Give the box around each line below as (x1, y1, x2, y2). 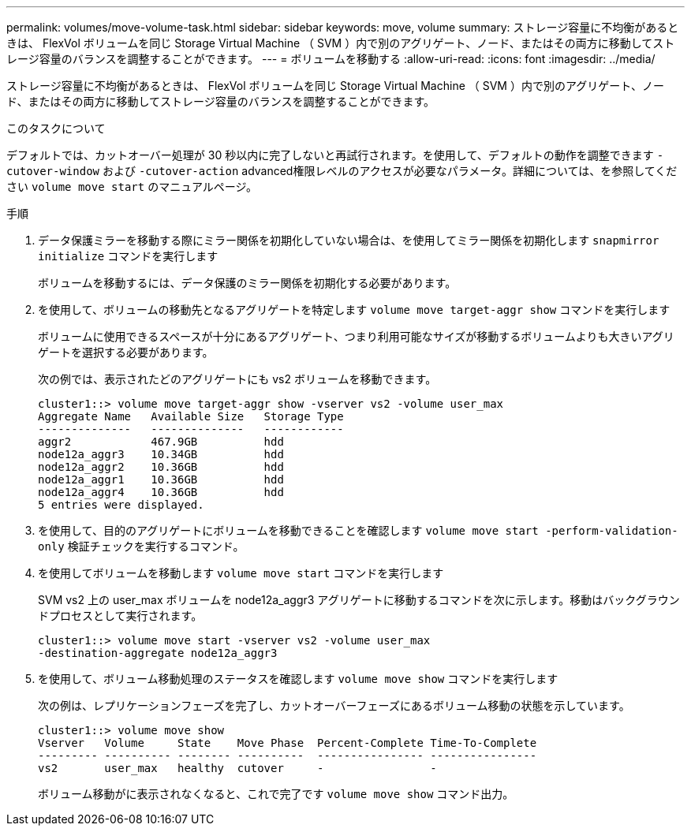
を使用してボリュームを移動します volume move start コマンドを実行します (38, 566, 444, 580)
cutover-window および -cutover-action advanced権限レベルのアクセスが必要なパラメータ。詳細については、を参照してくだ (6, 164, 678, 177)
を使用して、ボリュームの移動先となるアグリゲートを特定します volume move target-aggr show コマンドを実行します (38, 303, 670, 316)
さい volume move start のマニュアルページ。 (6, 180, 258, 193)
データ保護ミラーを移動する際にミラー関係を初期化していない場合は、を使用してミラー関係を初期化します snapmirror (38, 233, 659, 247)
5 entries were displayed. (38, 498, 204, 511)
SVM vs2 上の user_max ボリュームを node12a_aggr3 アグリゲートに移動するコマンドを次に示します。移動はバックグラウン (38, 593, 680, 606)
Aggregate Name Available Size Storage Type (38, 410, 344, 423)
